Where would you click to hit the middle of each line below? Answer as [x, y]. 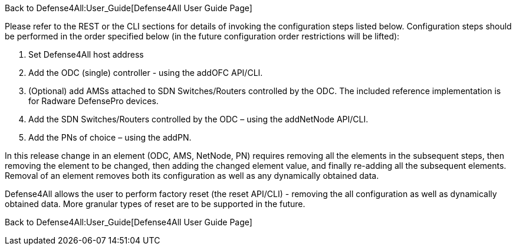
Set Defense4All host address [86, 54]
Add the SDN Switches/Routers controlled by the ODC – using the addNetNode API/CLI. [198, 119]
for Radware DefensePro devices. [93, 101]
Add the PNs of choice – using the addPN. [110, 137]
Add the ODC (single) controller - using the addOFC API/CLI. [146, 73]
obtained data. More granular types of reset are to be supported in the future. [155, 204]
